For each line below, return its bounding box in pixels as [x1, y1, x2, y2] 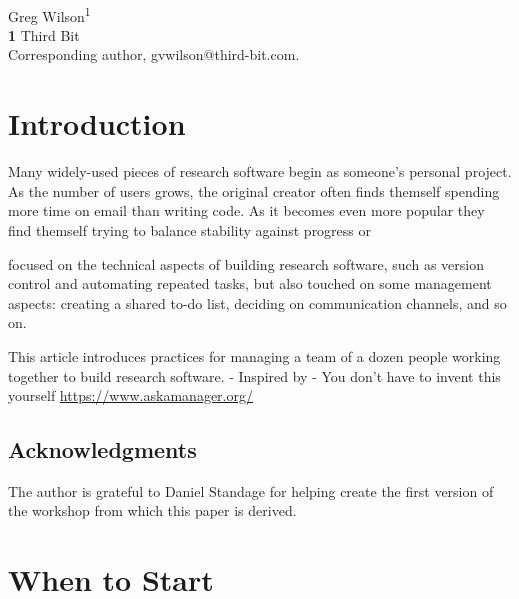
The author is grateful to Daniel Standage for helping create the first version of [8, 480, 494, 501]
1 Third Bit [8, 24, 80, 45]
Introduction [8, 103, 186, 144]
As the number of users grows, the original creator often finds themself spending [8, 180, 500, 201]
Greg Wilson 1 [8, 2, 91, 26]
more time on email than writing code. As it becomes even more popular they [8, 200, 485, 221]
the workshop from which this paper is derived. [8, 500, 297, 521]
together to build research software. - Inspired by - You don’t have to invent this [8, 365, 501, 386]
